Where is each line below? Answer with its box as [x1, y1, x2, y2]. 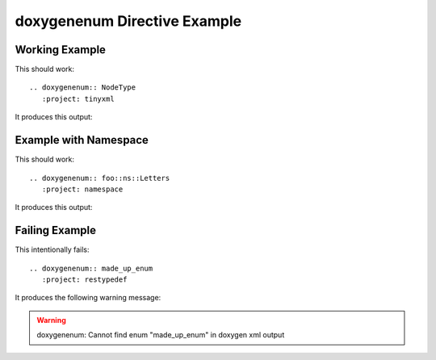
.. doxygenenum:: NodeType [29, 83, 136, 92]
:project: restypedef [41, 275, 128, 284]
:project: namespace [41, 184, 124, 194]
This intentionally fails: [15, 245, 90, 254]
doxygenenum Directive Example [15, 12, 242, 30]
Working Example [15, 43, 107, 57]
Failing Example [15, 224, 97, 237]
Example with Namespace [15, 133, 149, 147]
